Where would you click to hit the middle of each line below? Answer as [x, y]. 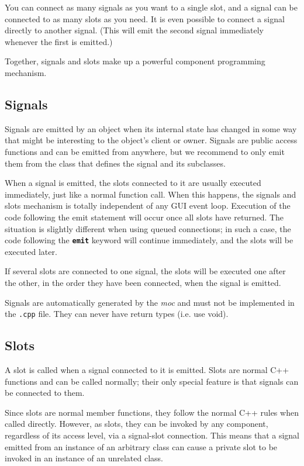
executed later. [31, 251]
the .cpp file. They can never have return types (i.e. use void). [117, 314]
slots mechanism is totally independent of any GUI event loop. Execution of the [148, 206]
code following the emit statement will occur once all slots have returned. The [144, 217]
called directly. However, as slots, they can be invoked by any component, [137, 424]
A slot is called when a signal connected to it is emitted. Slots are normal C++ [147, 370]
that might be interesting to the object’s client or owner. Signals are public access [151, 140]
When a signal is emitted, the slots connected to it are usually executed [133, 183]
